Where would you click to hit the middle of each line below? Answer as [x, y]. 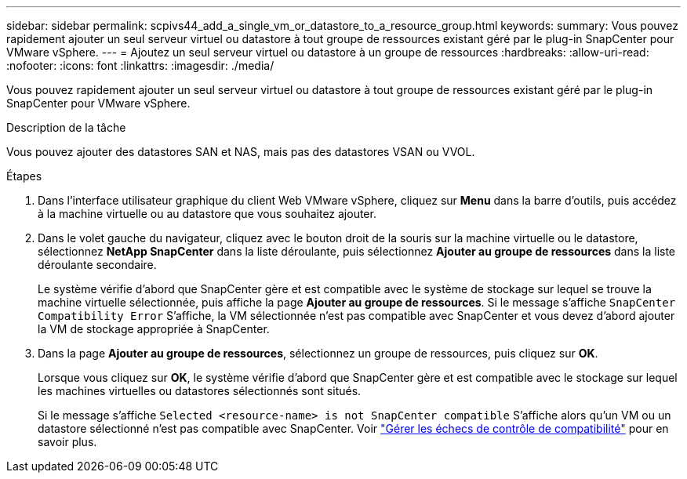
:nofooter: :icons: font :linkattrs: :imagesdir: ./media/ [140, 65]
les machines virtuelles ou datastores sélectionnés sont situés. [200, 391]
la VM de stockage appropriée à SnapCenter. [154, 329]
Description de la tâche [66, 127]
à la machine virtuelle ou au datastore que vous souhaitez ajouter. [207, 214]
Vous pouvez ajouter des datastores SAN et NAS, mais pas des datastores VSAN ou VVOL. [241, 152]
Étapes [24, 176]
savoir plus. [67, 442]
